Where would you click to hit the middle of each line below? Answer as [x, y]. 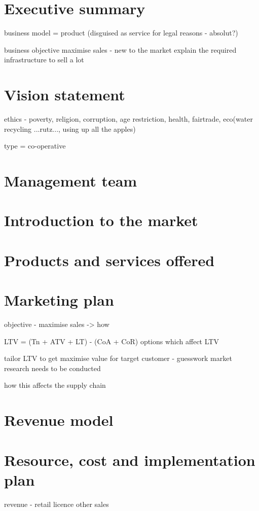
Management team [71, 180]
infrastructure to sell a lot [44, 60]
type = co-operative [35, 146]
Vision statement [65, 95]
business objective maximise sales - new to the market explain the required [120, 49]
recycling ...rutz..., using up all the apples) [70, 129]
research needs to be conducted [52, 368]
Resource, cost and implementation [130, 460]
